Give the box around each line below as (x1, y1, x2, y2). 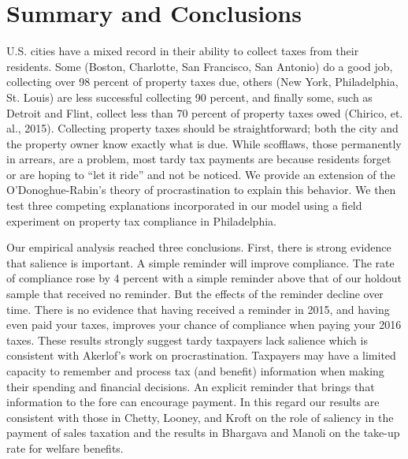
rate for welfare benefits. (6, 439, 124, 456)
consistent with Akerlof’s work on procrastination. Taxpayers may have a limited (6, 347, 396, 364)
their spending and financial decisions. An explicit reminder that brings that (6, 378, 375, 394)
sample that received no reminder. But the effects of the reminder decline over (6, 285, 384, 302)
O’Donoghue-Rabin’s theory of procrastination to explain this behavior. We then (6, 181, 396, 198)
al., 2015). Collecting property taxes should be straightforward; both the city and (6, 120, 399, 136)
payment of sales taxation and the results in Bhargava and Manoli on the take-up (6, 424, 400, 441)
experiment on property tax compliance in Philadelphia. (6, 212, 276, 229)
